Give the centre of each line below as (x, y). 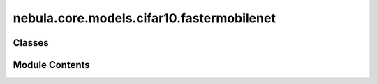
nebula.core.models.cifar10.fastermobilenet (144, 18)
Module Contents (51, 65)
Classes (31, 43)
